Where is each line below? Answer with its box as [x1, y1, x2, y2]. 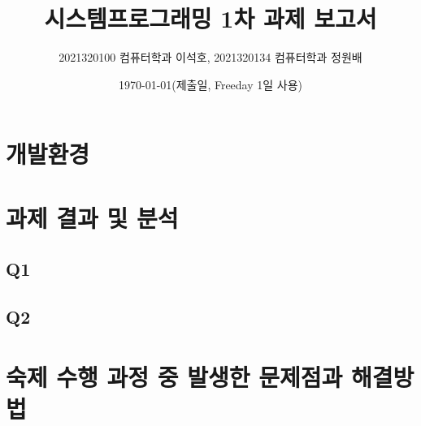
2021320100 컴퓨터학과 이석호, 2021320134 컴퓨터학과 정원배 [59, 49, 362, 66]
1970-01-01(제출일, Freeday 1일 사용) [118, 75, 303, 93]
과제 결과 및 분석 [6, 200, 179, 234]
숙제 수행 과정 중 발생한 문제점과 [6, 359, 343, 393]
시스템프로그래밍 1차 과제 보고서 [44, 2, 377, 35]
